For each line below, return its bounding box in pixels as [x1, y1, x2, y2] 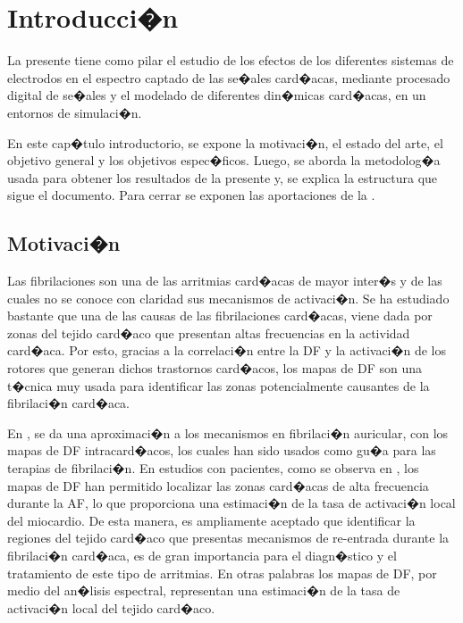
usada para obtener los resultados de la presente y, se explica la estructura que [7, 168, 438, 187]
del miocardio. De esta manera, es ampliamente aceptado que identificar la [7, 511, 416, 529]
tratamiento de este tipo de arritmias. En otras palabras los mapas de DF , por [7, 563, 437, 582]
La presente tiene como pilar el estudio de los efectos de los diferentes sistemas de [7, 51, 454, 70]
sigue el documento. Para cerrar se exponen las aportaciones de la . [7, 186, 375, 204]
